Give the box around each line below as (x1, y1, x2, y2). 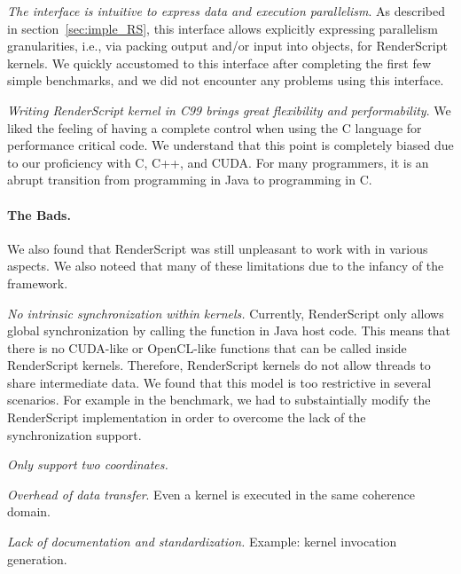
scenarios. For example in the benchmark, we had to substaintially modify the (7, 390, 431, 409)
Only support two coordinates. (7, 455, 168, 474)
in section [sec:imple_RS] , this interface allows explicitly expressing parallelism (7, 19, 438, 37)
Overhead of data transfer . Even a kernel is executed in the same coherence (7, 484, 415, 503)
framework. (7, 273, 68, 292)
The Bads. (7, 205, 71, 224)
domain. (7, 502, 51, 521)
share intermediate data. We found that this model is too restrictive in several (7, 373, 432, 391)
